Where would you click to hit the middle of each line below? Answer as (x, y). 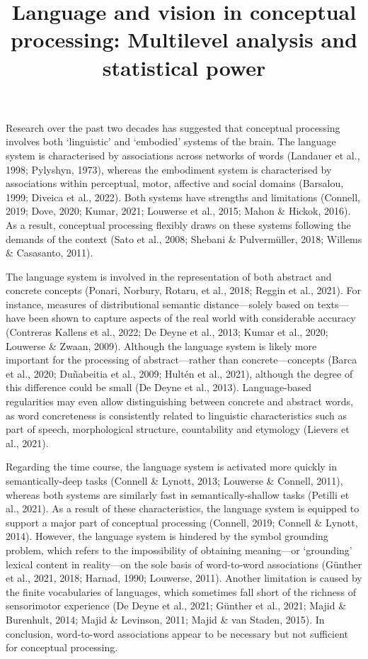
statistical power (184, 67)
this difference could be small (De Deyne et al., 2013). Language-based (159, 387)
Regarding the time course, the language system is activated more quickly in (172, 467)
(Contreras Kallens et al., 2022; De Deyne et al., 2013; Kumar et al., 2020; (167, 332)
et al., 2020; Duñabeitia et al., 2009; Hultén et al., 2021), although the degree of (179, 373)
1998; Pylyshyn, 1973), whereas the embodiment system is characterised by (169, 169)
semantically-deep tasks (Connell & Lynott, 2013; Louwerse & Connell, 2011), (174, 480)
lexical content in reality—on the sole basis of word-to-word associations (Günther (184, 564)
